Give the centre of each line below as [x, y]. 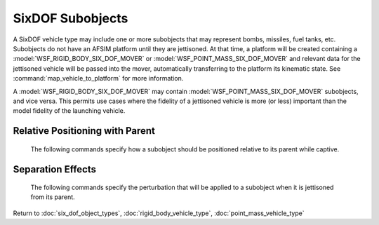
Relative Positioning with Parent [84, 131]
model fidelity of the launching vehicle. [69, 111]
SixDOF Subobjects [71, 18]
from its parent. [53, 197]
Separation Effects [54, 169]
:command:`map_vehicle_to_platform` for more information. [98, 79]
